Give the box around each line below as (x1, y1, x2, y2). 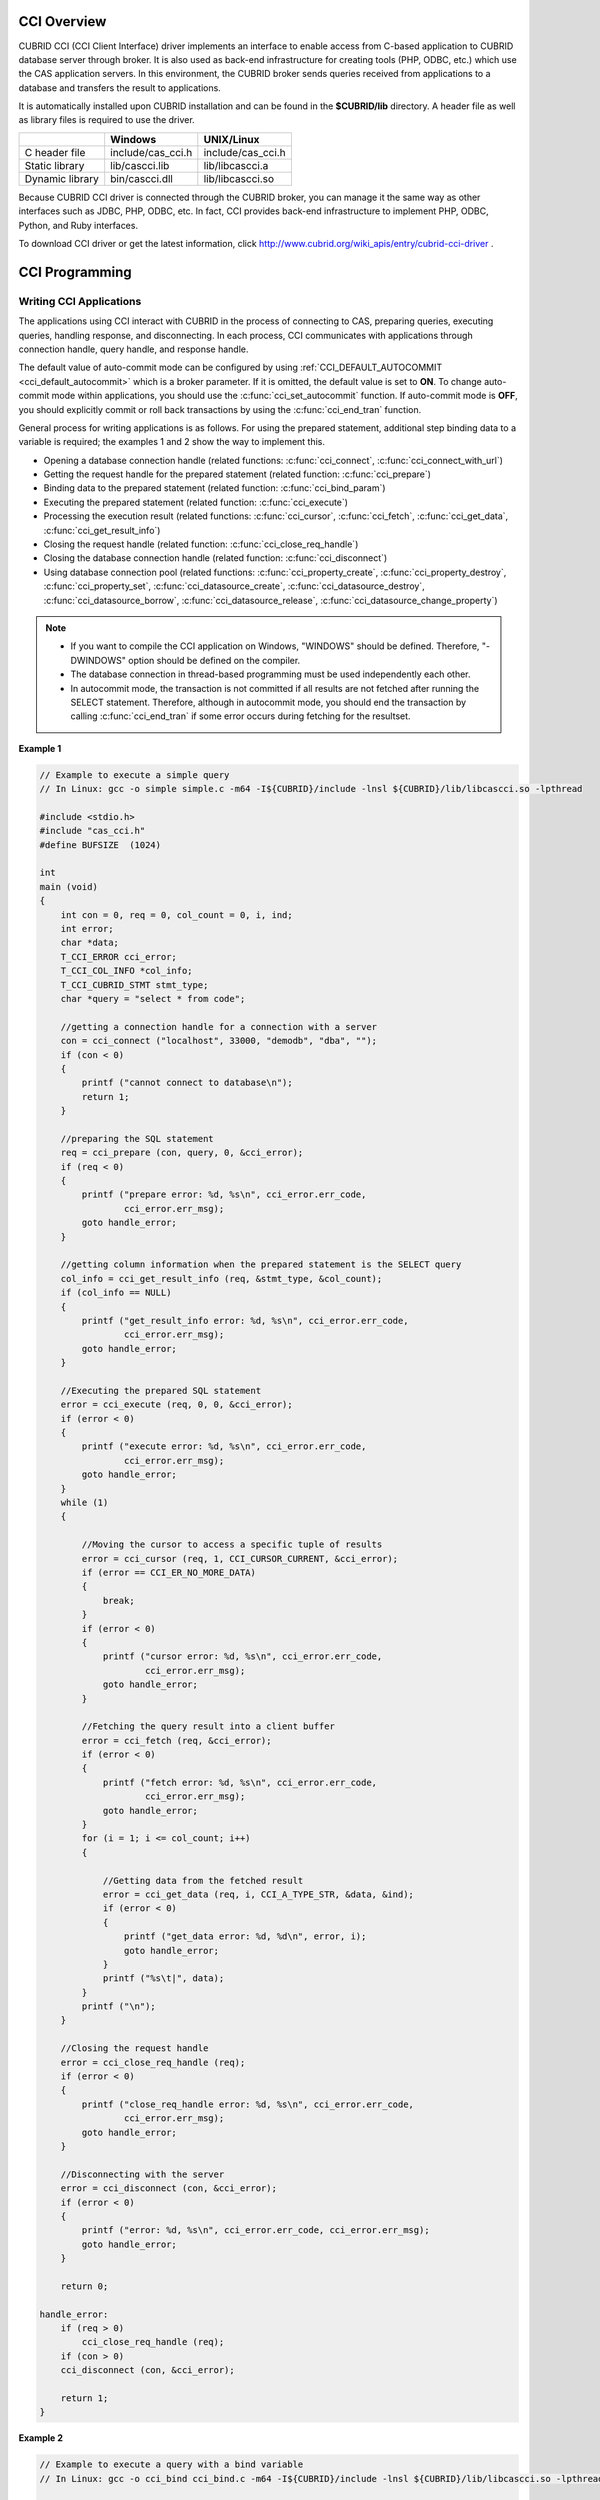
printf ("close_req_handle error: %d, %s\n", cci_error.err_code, (81, 2098, 415, 2110)
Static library (24, 158, 85, 172)
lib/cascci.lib (110, 158, 170, 172)
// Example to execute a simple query (39, 769, 230, 780)
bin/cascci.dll (110, 171, 174, 185)
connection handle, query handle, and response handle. (18, 343, 249, 355)
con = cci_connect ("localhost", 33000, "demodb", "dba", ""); (60, 1035, 378, 1047)
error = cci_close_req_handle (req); (60, 2056, 246, 2068)
